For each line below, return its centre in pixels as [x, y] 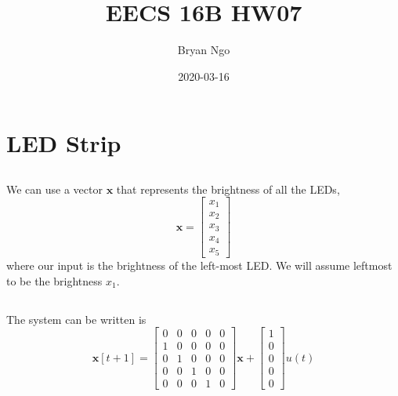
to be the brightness [54, 280]
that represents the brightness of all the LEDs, [228, 189]
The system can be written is [76, 319]
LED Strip [64, 143]
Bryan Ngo [204, 50]
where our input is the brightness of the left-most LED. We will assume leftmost [199, 265]
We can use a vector [54, 189]
